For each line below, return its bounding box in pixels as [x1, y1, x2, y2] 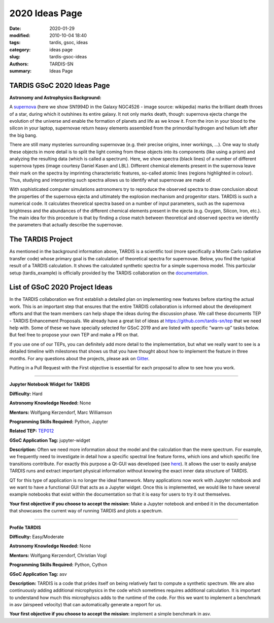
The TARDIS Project [9, 235, 73, 244]
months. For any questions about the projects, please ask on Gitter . [9, 355, 150, 361]
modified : [9, 32, 30, 38]
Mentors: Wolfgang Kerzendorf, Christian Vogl [9, 552, 107, 558]
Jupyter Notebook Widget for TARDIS [9, 381, 90, 388]
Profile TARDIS [9, 524, 41, 530]
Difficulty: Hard [9, 391, 43, 397]
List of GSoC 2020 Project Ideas [9, 283, 113, 292]
